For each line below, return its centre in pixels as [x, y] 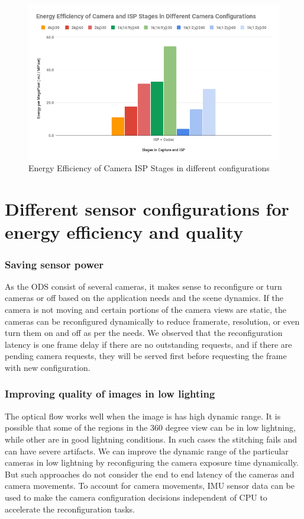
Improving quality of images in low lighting [110, 394]
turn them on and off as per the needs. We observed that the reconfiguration [144, 333]
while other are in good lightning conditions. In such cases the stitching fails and [151, 439]
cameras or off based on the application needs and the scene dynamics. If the [144, 298]
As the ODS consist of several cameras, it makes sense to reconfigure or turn [143, 286]
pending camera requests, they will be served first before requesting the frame [146, 356]
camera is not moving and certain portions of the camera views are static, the [146, 309]
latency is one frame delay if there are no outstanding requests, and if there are [148, 344]
